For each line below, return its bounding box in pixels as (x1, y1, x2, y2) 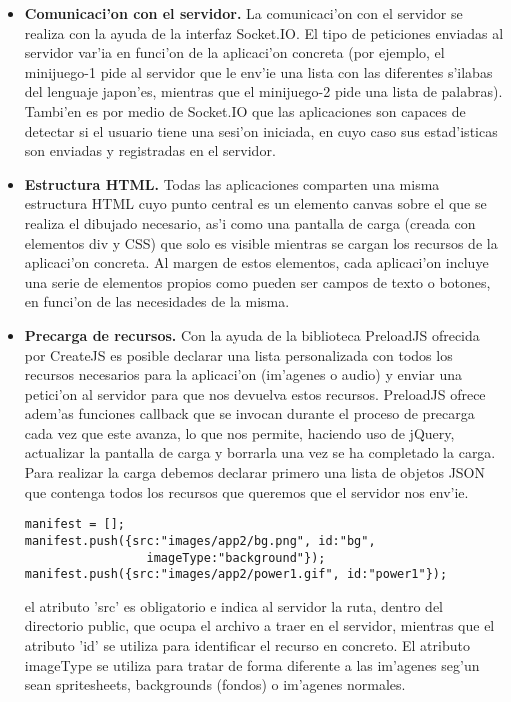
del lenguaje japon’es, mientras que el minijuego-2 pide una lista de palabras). (24, 81, 503, 102)
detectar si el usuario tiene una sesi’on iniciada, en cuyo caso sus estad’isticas (24, 120, 498, 141)
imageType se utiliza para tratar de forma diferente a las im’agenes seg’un (24, 654, 480, 675)
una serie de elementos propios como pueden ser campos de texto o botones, (24, 271, 491, 292)
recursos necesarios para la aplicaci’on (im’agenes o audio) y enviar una (24, 364, 463, 385)
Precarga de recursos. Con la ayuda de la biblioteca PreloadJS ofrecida (24, 324, 480, 345)
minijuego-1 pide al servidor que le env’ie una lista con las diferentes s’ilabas (24, 61, 493, 82)
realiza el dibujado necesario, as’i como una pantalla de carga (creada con (24, 212, 476, 233)
